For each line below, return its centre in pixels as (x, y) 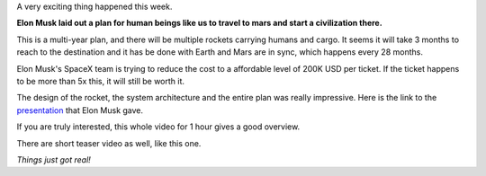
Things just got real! (54, 159)
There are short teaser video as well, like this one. (109, 143)
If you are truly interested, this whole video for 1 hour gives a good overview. (158, 127)
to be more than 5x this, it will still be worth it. (100, 81)
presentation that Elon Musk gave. (80, 110)
